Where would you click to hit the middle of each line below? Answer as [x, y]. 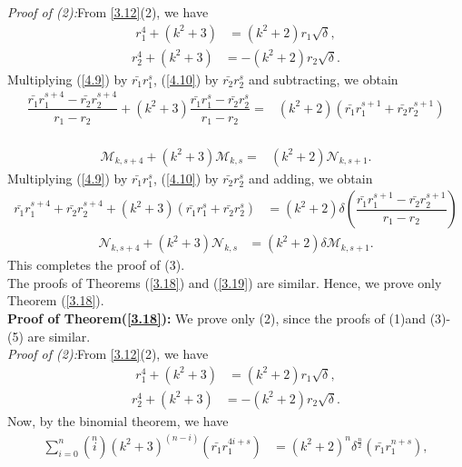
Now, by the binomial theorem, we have [118, 420]
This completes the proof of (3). [96, 265]
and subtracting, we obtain [323, 79]
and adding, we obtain [310, 178]
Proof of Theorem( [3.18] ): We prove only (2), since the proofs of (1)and [216, 318]
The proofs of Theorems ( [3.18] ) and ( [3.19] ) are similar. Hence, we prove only [225, 282]
